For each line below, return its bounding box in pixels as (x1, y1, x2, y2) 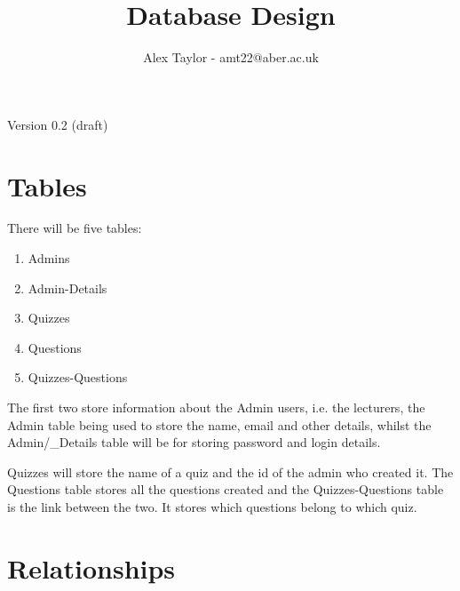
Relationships (7, 549, 176, 586)
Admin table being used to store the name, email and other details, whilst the (7, 415, 432, 434)
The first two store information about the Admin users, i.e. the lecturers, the (7, 398, 425, 416)
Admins (28, 249, 70, 268)
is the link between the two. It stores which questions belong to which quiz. (7, 497, 417, 515)
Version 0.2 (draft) (7, 115, 108, 133)
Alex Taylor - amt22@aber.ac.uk (143, 48, 319, 67)
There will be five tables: (7, 219, 142, 237)
